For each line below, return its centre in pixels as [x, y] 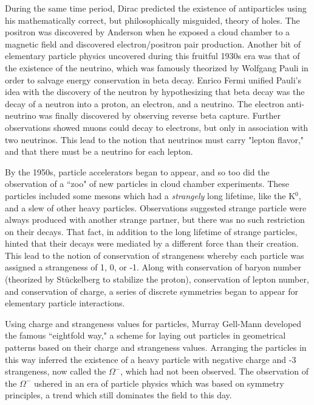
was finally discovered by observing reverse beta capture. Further [160, 115]
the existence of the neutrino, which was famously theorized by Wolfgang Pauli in [157, 67]
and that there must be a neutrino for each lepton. [99, 151]
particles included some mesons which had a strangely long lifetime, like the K [150, 195]
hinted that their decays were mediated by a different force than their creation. [152, 243]
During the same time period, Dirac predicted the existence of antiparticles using [156, 8]
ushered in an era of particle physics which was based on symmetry [159, 383]
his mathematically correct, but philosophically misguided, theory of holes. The [152, 20]
